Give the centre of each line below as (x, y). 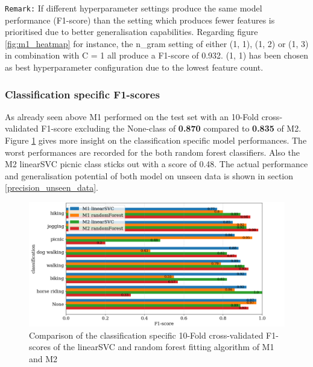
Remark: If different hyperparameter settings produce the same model (134, 8)
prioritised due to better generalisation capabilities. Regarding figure (131, 32)
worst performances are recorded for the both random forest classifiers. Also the (152, 152)
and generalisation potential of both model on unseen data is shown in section (149, 175)
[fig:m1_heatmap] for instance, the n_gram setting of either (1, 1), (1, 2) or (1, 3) (157, 43)
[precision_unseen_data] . (52, 187)
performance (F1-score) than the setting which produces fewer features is (140, 20)
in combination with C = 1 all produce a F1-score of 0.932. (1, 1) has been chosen (156, 55)
